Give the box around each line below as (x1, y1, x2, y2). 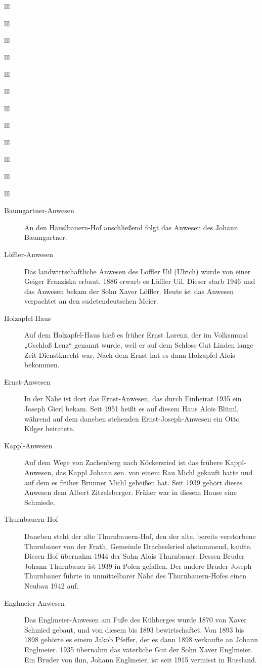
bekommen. (24, 359, 60, 370)
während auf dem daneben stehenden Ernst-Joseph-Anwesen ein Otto (24, 413, 240, 424)
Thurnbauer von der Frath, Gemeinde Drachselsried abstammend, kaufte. (24, 540, 252, 551)
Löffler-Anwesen (4, 248, 54, 259)
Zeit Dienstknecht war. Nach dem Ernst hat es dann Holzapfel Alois (24, 349, 235, 360)
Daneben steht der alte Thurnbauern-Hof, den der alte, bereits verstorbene (24, 530, 256, 541)
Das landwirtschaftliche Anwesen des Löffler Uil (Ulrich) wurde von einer (24, 266, 251, 276)
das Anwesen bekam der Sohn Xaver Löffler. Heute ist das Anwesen (24, 285, 234, 296)
